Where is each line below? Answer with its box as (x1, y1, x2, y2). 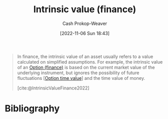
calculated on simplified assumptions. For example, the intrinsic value (17, 58, 163, 65)
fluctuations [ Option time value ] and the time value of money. (17, 75, 145, 81)
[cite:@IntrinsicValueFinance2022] (17, 85, 90, 91)
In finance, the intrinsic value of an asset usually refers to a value (17, 53, 153, 59)
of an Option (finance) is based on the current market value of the (17, 64, 155, 70)
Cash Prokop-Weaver (62, 20, 108, 26)
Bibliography (5, 103, 60, 114)
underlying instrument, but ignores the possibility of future (17, 70, 140, 76)
